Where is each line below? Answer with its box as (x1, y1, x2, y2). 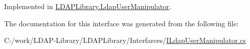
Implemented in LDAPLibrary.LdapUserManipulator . (4, 1, 171, 11)
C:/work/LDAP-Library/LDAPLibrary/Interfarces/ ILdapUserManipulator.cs (4, 35, 246, 45)
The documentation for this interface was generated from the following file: (4, 18, 239, 28)
